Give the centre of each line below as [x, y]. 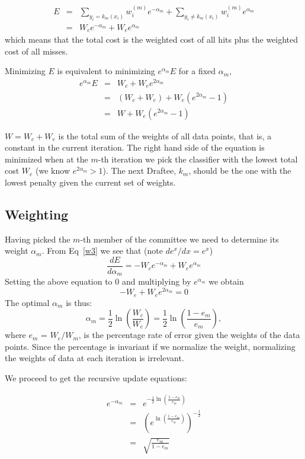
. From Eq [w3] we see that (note [102, 251]
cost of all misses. [36, 51]
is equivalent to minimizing [106, 71]
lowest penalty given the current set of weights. [90, 182]
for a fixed [197, 71]
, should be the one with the [240, 170]
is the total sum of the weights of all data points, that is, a [165, 136]
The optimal [27, 302]
